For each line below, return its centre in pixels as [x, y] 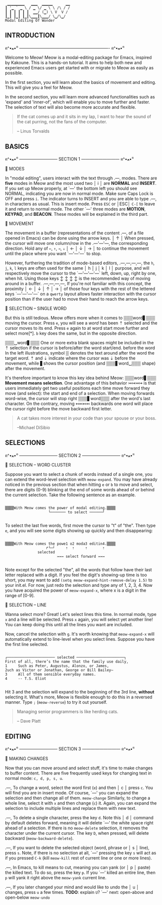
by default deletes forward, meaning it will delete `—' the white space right [79, 823]
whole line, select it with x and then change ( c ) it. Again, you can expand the [81, 803]
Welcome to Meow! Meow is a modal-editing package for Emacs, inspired [79, 58]
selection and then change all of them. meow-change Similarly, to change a [78, 798]
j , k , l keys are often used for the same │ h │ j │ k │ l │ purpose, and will [77, 268]
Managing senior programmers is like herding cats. [67, 711]
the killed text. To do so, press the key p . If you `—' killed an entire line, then [80, 873]
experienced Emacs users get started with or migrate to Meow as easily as [79, 68]
